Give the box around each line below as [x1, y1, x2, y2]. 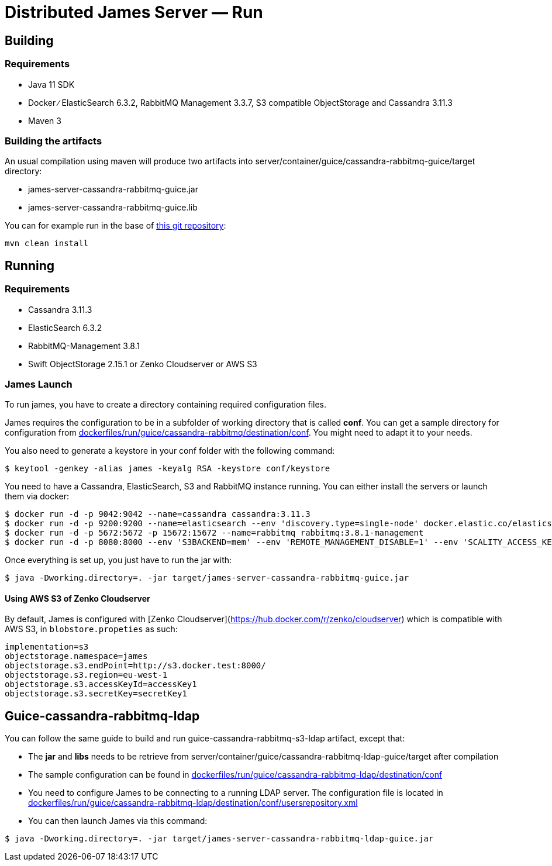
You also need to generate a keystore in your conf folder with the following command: [5, 446, 335, 456]
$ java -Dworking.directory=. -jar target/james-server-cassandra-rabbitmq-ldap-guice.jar [5, 834, 434, 844]
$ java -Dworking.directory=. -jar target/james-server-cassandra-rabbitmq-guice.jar [5, 573, 409, 583]
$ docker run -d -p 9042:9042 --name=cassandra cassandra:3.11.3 [5, 509, 310, 519]
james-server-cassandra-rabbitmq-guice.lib [28, 202, 198, 213]
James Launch [5, 378, 73, 390]
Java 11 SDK [28, 79, 75, 89]
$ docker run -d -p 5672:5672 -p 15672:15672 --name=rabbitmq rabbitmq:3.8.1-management [5, 528, 424, 538]
